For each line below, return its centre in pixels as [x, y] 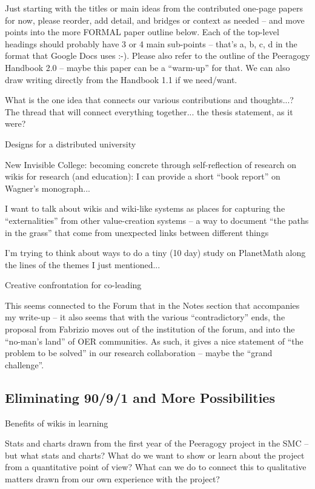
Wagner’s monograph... [48, 188]
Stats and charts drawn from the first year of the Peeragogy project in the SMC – [157, 443]
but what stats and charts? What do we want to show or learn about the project [155, 455]
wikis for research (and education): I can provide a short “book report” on [143, 176]
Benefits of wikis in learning [57, 423]
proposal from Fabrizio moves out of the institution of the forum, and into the [150, 329]
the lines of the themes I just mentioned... [83, 264]
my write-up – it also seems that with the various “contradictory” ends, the [145, 317]
